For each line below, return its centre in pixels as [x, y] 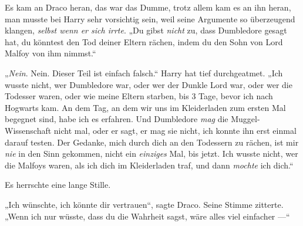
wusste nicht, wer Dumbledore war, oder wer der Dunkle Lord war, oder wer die [149, 84]
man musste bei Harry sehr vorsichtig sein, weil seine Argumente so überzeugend [150, 18]
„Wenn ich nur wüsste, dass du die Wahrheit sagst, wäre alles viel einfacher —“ [147, 216]
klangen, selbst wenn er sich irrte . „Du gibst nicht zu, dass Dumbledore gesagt [146, 30]
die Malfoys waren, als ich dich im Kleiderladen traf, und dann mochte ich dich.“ [149, 165]
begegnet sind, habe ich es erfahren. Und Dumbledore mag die [117, 119]
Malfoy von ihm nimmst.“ [51, 53]
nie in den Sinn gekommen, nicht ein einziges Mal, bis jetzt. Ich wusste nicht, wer [151, 154]
